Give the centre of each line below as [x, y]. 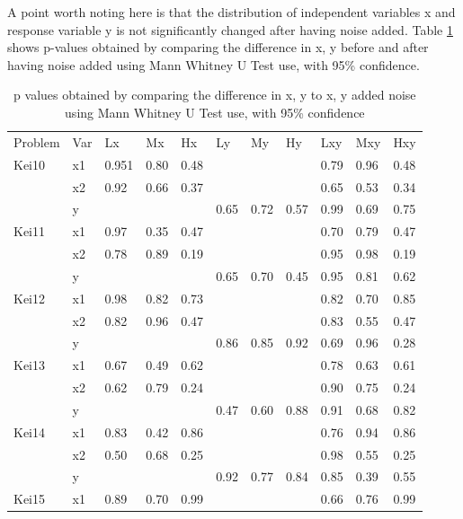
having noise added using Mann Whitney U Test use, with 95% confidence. [214, 64]
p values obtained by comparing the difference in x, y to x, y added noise [215, 95]
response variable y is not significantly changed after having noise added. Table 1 [230, 29]
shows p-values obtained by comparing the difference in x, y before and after [218, 47]
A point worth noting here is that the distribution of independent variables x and [231, 12]
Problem [37, 141]
